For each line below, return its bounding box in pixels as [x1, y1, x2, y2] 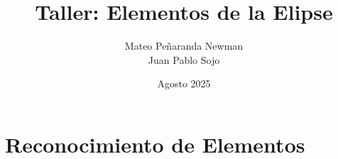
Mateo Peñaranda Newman [124, 38, 244, 53]
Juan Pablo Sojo [148, 52, 220, 67]
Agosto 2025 [157, 76, 211, 91]
